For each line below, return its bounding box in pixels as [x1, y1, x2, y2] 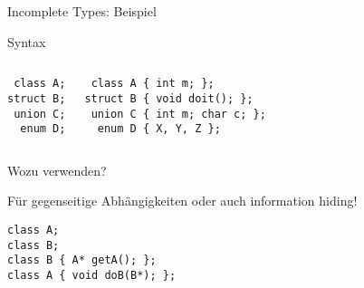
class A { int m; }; [91, 77, 215, 91]
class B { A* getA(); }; [7, 254, 157, 267]
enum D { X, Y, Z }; [97, 122, 221, 136]
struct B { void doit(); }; [84, 91, 254, 105]
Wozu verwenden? [7, 160, 107, 179]
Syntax [7, 32, 46, 51]
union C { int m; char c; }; [91, 107, 266, 120]
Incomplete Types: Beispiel [7, 2, 157, 20]
